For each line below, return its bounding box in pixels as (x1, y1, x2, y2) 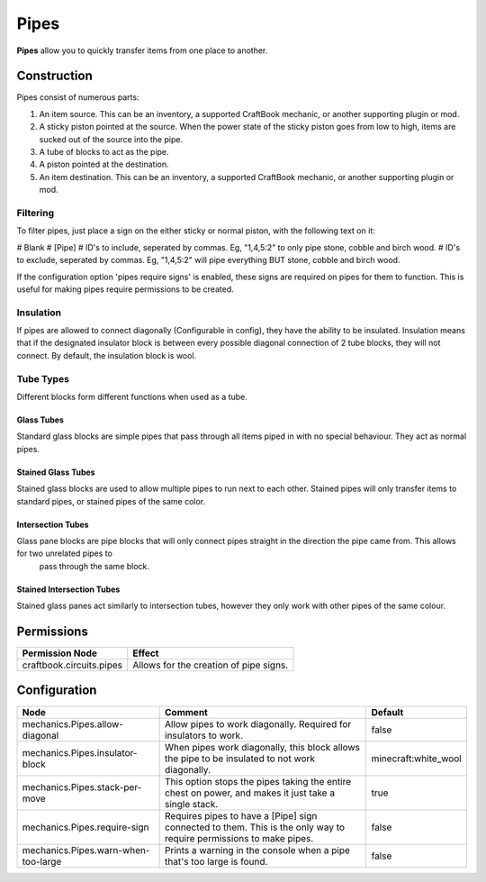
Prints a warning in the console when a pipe (165, 843, 351, 856)
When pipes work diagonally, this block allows (165, 741, 360, 753)
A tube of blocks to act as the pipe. (39, 147, 170, 158)
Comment (165, 705, 209, 718)
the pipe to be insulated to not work (165, 752, 315, 765)
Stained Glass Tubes (16, 467, 95, 477)
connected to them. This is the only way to (165, 821, 346, 833)
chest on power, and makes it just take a (165, 787, 336, 799)
